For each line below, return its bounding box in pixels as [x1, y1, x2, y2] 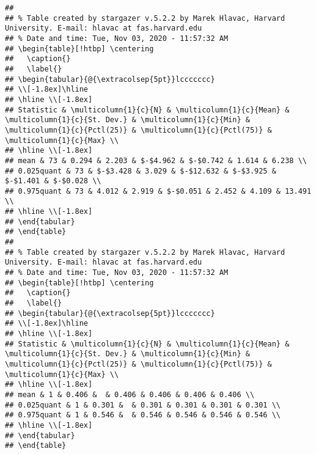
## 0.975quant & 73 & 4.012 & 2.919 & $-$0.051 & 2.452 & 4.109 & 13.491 [5, 186, 312, 196]
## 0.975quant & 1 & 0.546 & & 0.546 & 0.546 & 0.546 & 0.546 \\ [5, 411, 281, 420]
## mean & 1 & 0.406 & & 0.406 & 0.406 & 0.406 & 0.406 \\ [5, 390, 255, 399]
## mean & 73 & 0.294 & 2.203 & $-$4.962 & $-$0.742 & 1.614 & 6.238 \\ [5, 156, 307, 165]
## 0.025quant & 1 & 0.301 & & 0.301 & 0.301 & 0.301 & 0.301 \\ [5, 400, 281, 409]
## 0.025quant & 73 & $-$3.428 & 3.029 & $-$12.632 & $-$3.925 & [5, 166, 276, 175]
